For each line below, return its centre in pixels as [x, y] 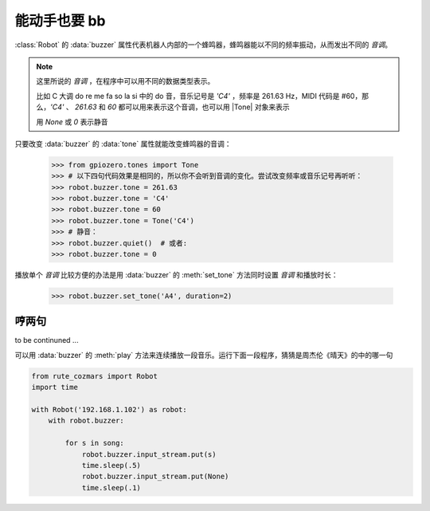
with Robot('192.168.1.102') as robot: [109, 410]
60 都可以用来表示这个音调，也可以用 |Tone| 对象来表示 [199, 107]
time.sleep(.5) [111, 465]
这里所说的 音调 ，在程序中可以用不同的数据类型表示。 [125, 81]
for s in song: [95, 443]
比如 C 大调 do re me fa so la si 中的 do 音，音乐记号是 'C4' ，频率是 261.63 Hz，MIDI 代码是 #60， [199, 96]
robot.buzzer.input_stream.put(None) [155, 477]
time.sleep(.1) [111, 487]
